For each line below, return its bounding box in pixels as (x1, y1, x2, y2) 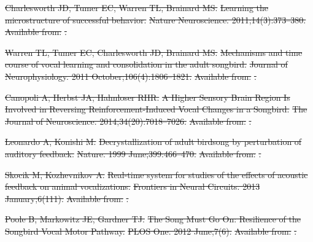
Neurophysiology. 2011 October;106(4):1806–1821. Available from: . (5, 69, 257, 82)
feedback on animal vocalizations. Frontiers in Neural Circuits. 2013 (5, 180, 260, 193)
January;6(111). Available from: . (5, 192, 129, 205)
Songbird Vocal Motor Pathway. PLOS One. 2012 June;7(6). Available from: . (5, 224, 297, 237)
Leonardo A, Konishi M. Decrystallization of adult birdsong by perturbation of (5, 135, 302, 148)
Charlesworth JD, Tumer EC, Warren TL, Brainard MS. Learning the (5, 1, 269, 14)
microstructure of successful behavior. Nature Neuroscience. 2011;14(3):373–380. (5, 13, 306, 26)
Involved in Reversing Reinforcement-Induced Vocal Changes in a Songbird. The (5, 103, 307, 115)
